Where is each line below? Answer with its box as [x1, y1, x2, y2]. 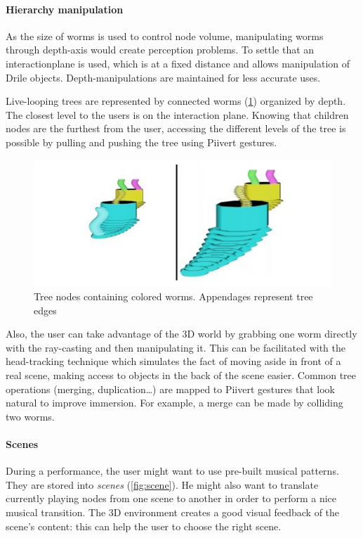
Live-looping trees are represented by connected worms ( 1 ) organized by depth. [6, 94, 346, 108]
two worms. [6, 409, 55, 423]
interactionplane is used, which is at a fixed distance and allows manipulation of [6, 56, 350, 70]
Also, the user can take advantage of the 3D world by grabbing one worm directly [6, 326, 357, 341]
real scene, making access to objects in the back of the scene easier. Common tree [6, 368, 357, 383]
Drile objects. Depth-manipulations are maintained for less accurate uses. [6, 70, 321, 84]
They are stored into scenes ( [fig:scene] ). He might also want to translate [6, 477, 319, 492]
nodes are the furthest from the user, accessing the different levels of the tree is [6, 121, 346, 136]
